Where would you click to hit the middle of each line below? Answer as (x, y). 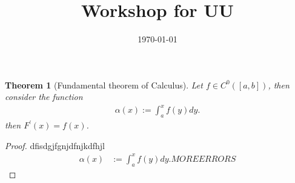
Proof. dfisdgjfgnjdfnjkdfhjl (55, 145)
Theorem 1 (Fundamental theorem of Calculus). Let (104, 85)
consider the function (44, 97)
